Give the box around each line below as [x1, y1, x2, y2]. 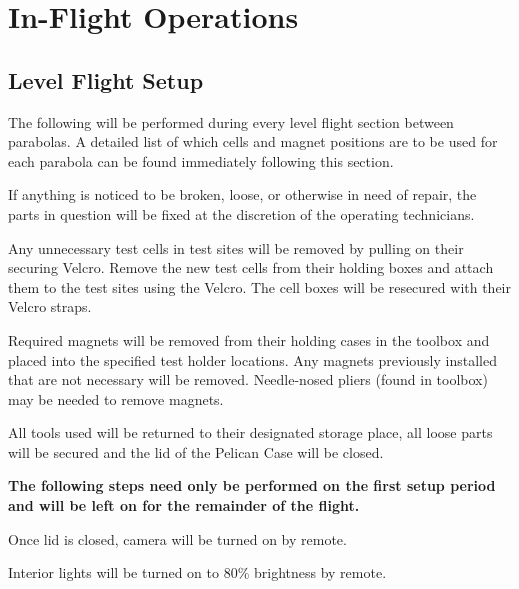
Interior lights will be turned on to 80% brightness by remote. [8, 562, 387, 583]
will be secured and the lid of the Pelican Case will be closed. [8, 441, 384, 462]
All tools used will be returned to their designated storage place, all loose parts [8, 422, 493, 443]
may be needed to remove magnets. [8, 388, 224, 409]
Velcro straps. [8, 296, 92, 317]
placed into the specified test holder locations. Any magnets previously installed [8, 349, 497, 370]
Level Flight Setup [8, 64, 204, 95]
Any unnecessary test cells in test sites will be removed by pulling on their [8, 237, 464, 258]
